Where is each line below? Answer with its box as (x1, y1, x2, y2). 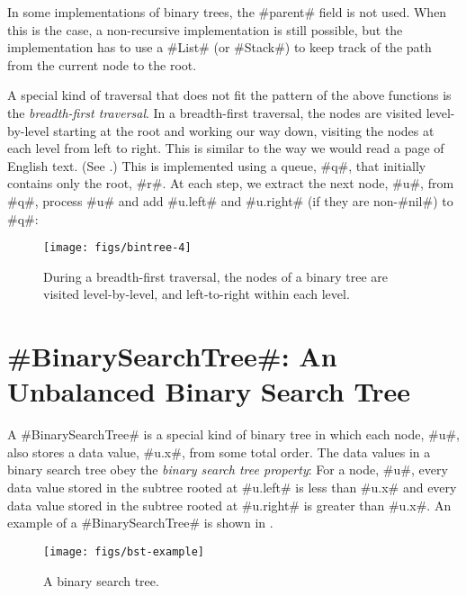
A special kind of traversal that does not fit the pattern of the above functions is (7, 86, 452, 104)
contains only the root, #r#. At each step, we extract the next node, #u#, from (7, 174, 454, 193)
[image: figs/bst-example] (43, 545, 204, 558)
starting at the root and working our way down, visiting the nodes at (53, 121, 435, 140)
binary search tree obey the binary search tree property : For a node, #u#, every (7, 460, 448, 479)
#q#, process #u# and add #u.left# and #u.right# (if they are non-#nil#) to (7, 191, 453, 210)
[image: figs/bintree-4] (43, 241, 192, 255)
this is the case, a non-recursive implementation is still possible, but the (7, 20, 403, 39)
